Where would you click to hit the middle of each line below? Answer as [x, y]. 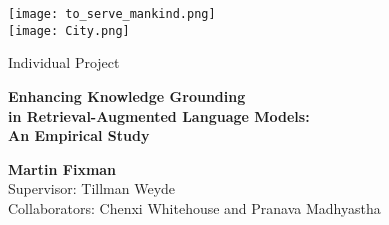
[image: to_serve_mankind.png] [112, 14]
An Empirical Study [79, 135]
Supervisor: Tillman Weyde [92, 188]
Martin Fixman [62, 168]
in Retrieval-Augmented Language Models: [159, 115]
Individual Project [64, 62]
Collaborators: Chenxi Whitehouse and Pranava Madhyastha [194, 207]
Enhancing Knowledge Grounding [127, 95]
